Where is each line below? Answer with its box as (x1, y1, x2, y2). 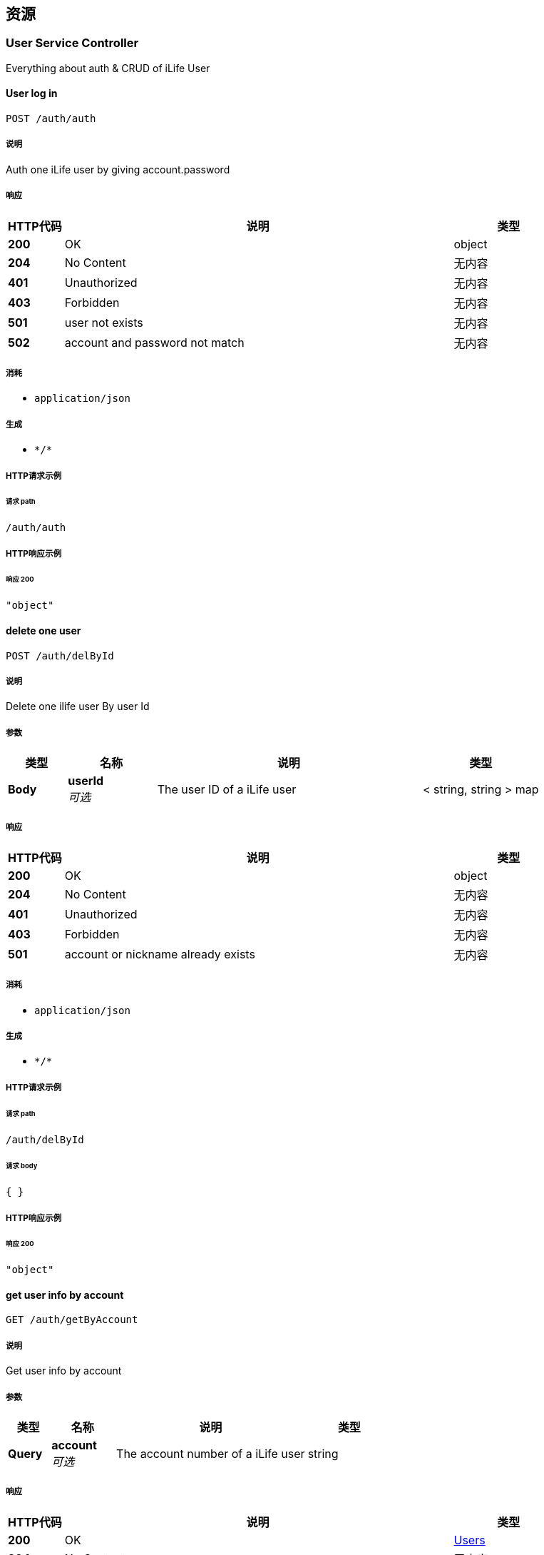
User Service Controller (6, 36, 139, 51)
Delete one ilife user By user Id (6, 700, 150, 713)
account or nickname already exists (64, 946, 255, 961)
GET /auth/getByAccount (6, 1314, 138, 1326)
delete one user (6, 624, 81, 637)
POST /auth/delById (6, 649, 114, 662)
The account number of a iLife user (116, 1447, 305, 1462)
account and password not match (64, 335, 245, 350)
